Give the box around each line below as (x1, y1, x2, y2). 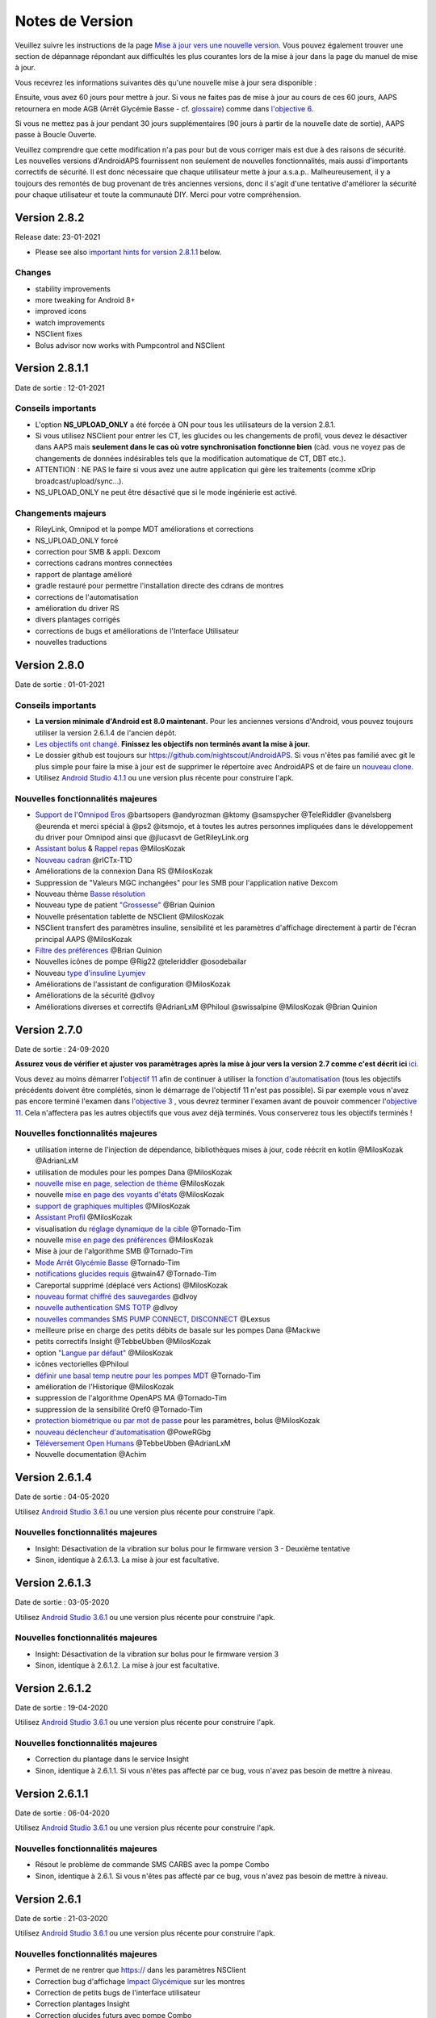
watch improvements (35, 317, 105, 327)
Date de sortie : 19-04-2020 (15, 1702, 108, 1712)
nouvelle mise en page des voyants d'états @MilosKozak (35, 1190, 224, 1199)
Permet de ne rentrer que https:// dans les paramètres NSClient (35, 1966, 246, 1975)
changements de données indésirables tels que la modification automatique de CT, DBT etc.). (35, 453, 346, 463)
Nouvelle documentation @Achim (35, 1450, 147, 1459)
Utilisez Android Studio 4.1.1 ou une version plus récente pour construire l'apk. (35, 773, 295, 783)
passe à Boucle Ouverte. (15, 130, 97, 140)
